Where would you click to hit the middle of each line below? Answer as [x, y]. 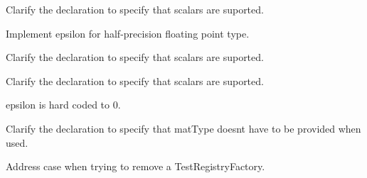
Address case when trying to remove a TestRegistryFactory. [135, 166]
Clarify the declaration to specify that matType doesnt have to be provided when [183, 128]
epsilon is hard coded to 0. [63, 105]
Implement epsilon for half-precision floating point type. [128, 33]
